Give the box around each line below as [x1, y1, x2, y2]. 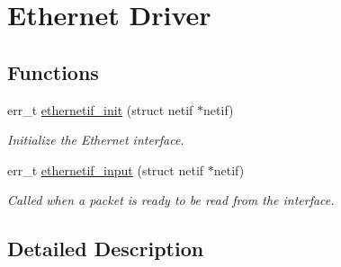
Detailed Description [7, 235, 204, 263]
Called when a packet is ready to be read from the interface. [7, 191, 335, 209]
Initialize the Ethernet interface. [7, 130, 184, 149]
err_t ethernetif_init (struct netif [7, 100, 193, 119]
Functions [7, 58, 99, 85]
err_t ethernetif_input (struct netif [7, 160, 204, 179]
